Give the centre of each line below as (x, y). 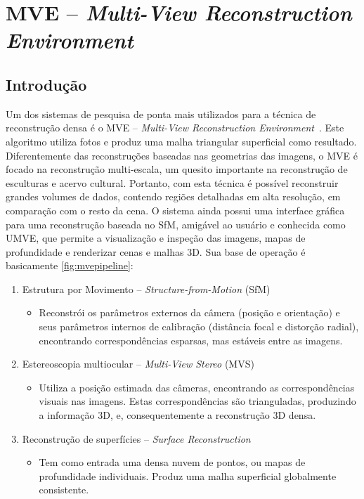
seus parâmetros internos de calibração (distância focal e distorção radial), (199, 326)
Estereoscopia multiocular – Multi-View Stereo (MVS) (138, 364)
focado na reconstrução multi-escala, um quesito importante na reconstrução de (177, 169)
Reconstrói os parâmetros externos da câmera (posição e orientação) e (189, 312)
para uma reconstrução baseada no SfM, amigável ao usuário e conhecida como (176, 224)
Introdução (46, 84)
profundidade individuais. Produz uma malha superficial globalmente (188, 475)
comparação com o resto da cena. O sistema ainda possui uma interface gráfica (175, 210)
